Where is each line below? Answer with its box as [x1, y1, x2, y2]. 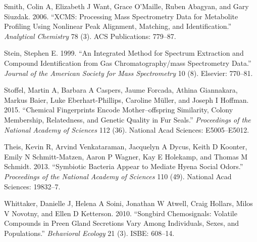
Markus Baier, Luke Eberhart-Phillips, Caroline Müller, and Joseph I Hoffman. [4, 94, 249, 105]
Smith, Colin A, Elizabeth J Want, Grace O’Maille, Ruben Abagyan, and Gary [4, 1, 249, 11]
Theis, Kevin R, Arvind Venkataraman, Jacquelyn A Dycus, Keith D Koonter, [4, 141, 247, 152]
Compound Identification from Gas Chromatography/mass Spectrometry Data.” [4, 57, 251, 68]
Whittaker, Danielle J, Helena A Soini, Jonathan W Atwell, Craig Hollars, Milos [4, 198, 253, 209]
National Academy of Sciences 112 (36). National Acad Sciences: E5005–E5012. [4, 124, 249, 135]
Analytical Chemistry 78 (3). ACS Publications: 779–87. [4, 30, 176, 41]
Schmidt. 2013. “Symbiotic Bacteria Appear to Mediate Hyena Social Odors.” [4, 161, 243, 172]
